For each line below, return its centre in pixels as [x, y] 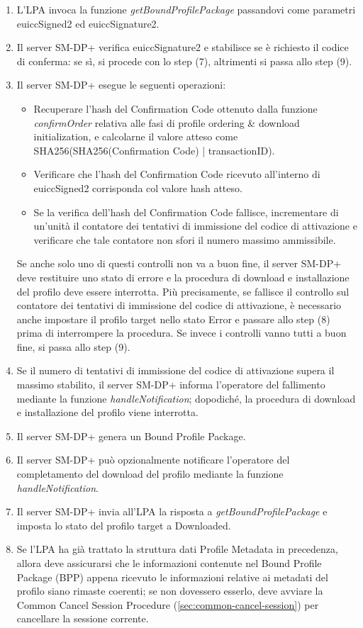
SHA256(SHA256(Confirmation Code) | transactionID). [154, 150]
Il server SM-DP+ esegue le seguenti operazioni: [121, 85]
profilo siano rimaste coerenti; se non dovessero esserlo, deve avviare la [170, 591]
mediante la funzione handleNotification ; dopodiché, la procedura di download [186, 398]
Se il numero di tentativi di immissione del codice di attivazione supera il [175, 370]
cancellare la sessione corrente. [83, 618]
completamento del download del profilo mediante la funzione [150, 474]
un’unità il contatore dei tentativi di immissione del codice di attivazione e [195, 226]
